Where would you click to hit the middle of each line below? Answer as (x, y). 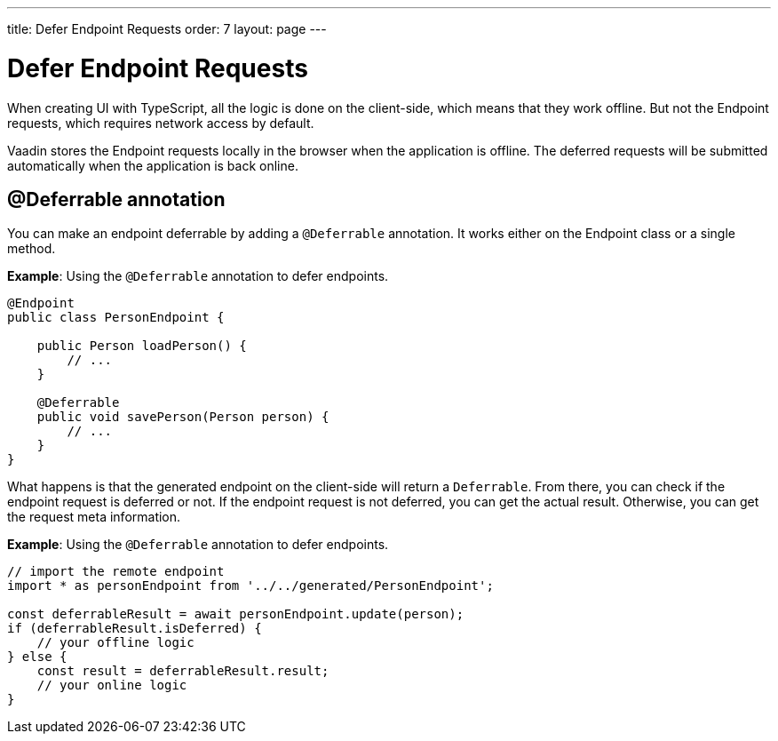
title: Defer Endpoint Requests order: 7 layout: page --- (167, 29)
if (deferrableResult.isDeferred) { (135, 629)
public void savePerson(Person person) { (183, 417)
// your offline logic (115, 643)
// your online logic (112, 685)
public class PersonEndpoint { (116, 318)
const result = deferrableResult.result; (183, 671)
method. (32, 249)
